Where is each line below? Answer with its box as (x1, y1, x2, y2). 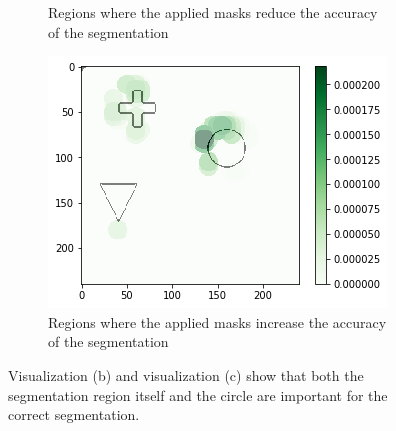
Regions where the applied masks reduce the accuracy (48, 2, 378, 22)
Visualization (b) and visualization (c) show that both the (8, 364, 364, 385)
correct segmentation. (8, 404, 140, 425)
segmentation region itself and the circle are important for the (8, 384, 388, 405)
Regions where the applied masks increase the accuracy (48, 311, 387, 332)
